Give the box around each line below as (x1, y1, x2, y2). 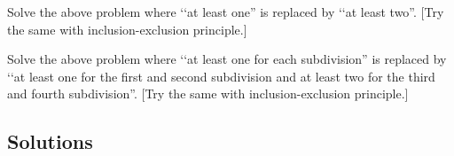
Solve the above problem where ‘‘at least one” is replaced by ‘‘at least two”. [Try (7, 3, 444, 20)
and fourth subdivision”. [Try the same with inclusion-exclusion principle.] (7, 84, 409, 103)
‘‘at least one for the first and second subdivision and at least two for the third (7, 66, 435, 85)
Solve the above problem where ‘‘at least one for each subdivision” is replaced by (7, 50, 447, 68)
